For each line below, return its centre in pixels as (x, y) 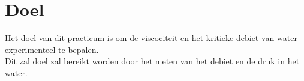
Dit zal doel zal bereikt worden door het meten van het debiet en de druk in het (152, 61)
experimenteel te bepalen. (52, 49)
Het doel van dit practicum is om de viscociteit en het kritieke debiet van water (151, 38)
